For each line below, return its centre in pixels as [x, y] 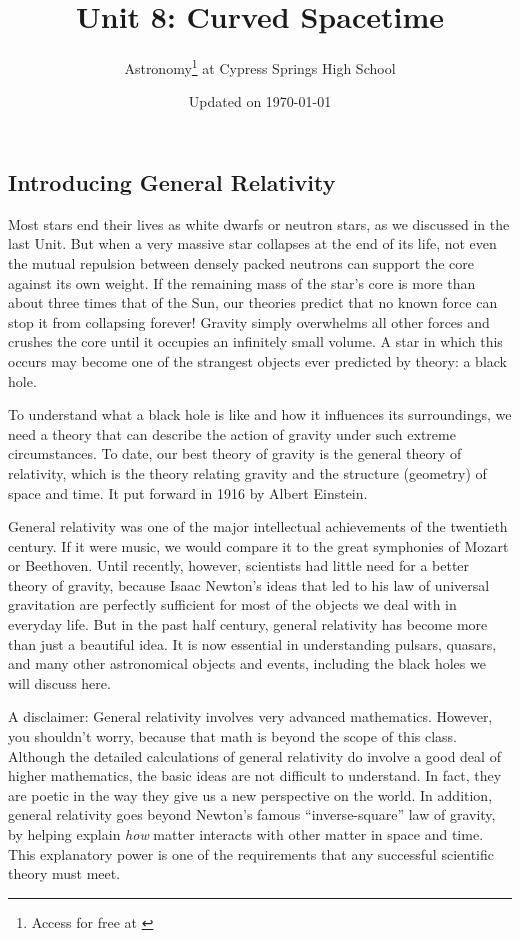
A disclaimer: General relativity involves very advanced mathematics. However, [250, 716]
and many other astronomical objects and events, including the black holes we [247, 663]
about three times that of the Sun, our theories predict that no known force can [253, 302]
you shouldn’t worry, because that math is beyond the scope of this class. [233, 736]
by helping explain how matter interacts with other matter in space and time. [246, 834]
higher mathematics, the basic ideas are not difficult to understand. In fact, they [255, 775]
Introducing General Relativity [172, 181]
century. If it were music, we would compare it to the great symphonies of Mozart [258, 545]
